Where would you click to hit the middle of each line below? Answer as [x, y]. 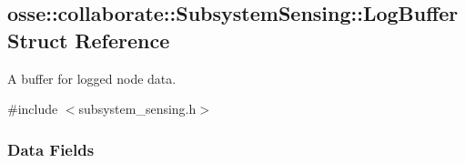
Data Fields [51, 149]
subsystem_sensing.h [137, 109]
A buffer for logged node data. [92, 78]
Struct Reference [89, 40]
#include [33, 109]
